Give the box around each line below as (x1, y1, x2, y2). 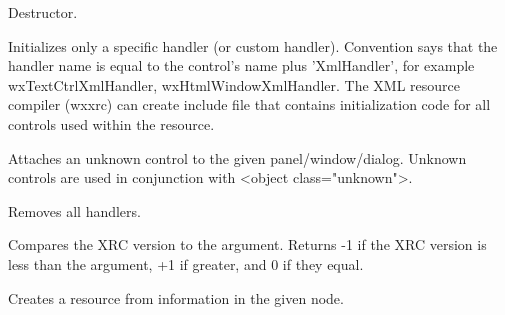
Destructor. (8, 2, 78, 22)
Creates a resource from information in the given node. (8, 287, 344, 308)
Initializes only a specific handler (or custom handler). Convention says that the (8, 35, 498, 56)
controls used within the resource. (8, 113, 215, 134)
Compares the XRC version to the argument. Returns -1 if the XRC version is (8, 234, 487, 255)
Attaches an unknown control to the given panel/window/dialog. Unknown (8, 147, 467, 168)
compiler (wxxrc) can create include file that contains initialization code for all (8, 94, 491, 115)
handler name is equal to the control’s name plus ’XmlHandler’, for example (8, 55, 475, 76)
